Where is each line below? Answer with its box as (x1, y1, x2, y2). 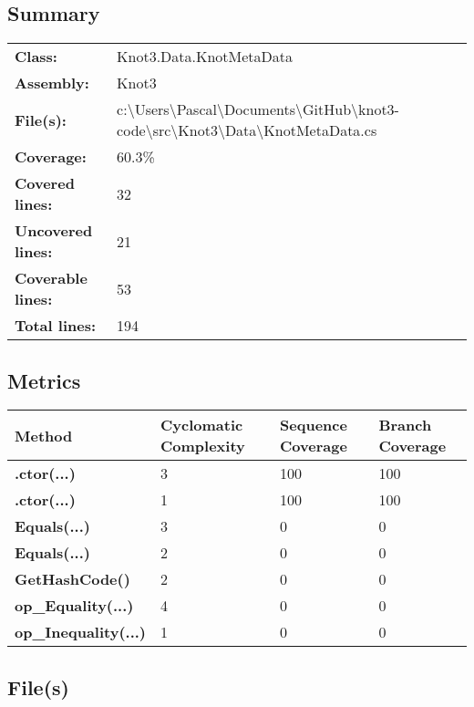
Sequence (280, 414, 347, 436)
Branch (378, 414, 432, 436)
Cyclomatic (160, 414, 243, 436)
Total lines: (15, 315, 97, 337)
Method (15, 424, 73, 446)
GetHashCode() (15, 568, 130, 590)
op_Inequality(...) (15, 621, 147, 643)
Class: (15, 46, 57, 68)
